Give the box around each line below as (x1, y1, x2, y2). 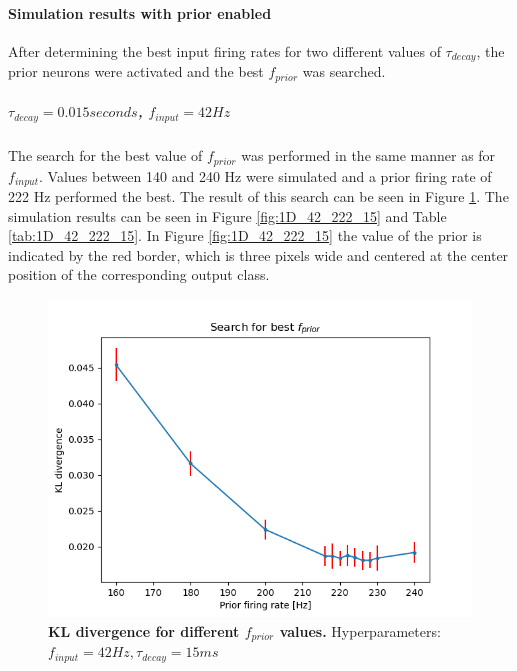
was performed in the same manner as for (241, 145, 496, 166)
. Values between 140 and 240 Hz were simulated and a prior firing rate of (39, 165, 492, 186)
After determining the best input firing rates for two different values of (8, 40, 441, 61)
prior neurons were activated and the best (8, 61, 264, 82)
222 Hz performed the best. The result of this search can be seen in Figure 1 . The (8, 186, 509, 207)
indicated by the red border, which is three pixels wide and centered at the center (8, 244, 509, 265)
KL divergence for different (48, 620, 240, 641)
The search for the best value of (8, 145, 203, 166)
